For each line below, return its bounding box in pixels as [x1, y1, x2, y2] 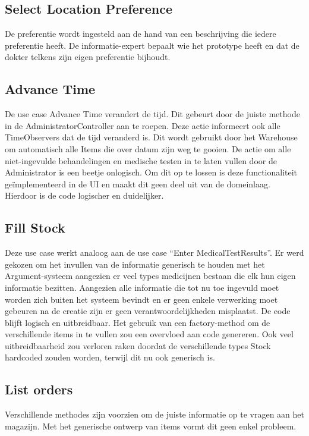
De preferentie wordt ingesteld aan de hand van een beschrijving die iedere [5, 27, 276, 40]
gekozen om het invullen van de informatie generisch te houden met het [5, 258, 265, 270]
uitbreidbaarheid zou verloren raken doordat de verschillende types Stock [5, 339, 271, 352]
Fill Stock [5, 218, 65, 237]
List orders [5, 380, 73, 399]
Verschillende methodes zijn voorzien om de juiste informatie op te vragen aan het [5, 408, 304, 421]
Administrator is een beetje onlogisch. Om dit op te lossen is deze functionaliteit [5, 166, 298, 178]
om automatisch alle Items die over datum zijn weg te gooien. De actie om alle [5, 142, 291, 155]
